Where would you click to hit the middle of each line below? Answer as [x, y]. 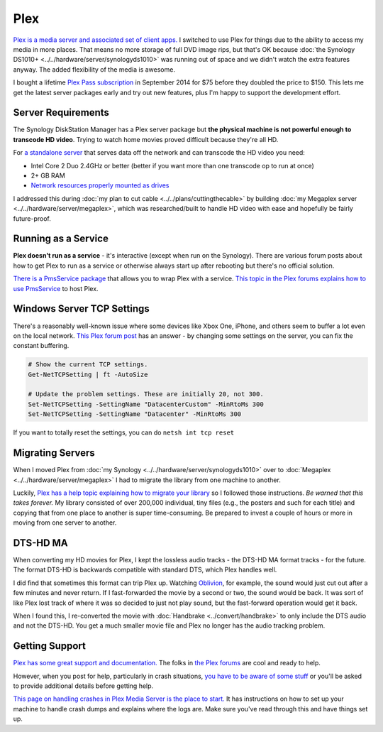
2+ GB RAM [48, 175]
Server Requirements [61, 113]
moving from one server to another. [65, 523]
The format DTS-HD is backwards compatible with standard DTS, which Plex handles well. [145, 570]
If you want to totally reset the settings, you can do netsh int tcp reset [123, 432]
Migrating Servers [54, 453]
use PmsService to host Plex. [56, 288]
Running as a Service [61, 239]
